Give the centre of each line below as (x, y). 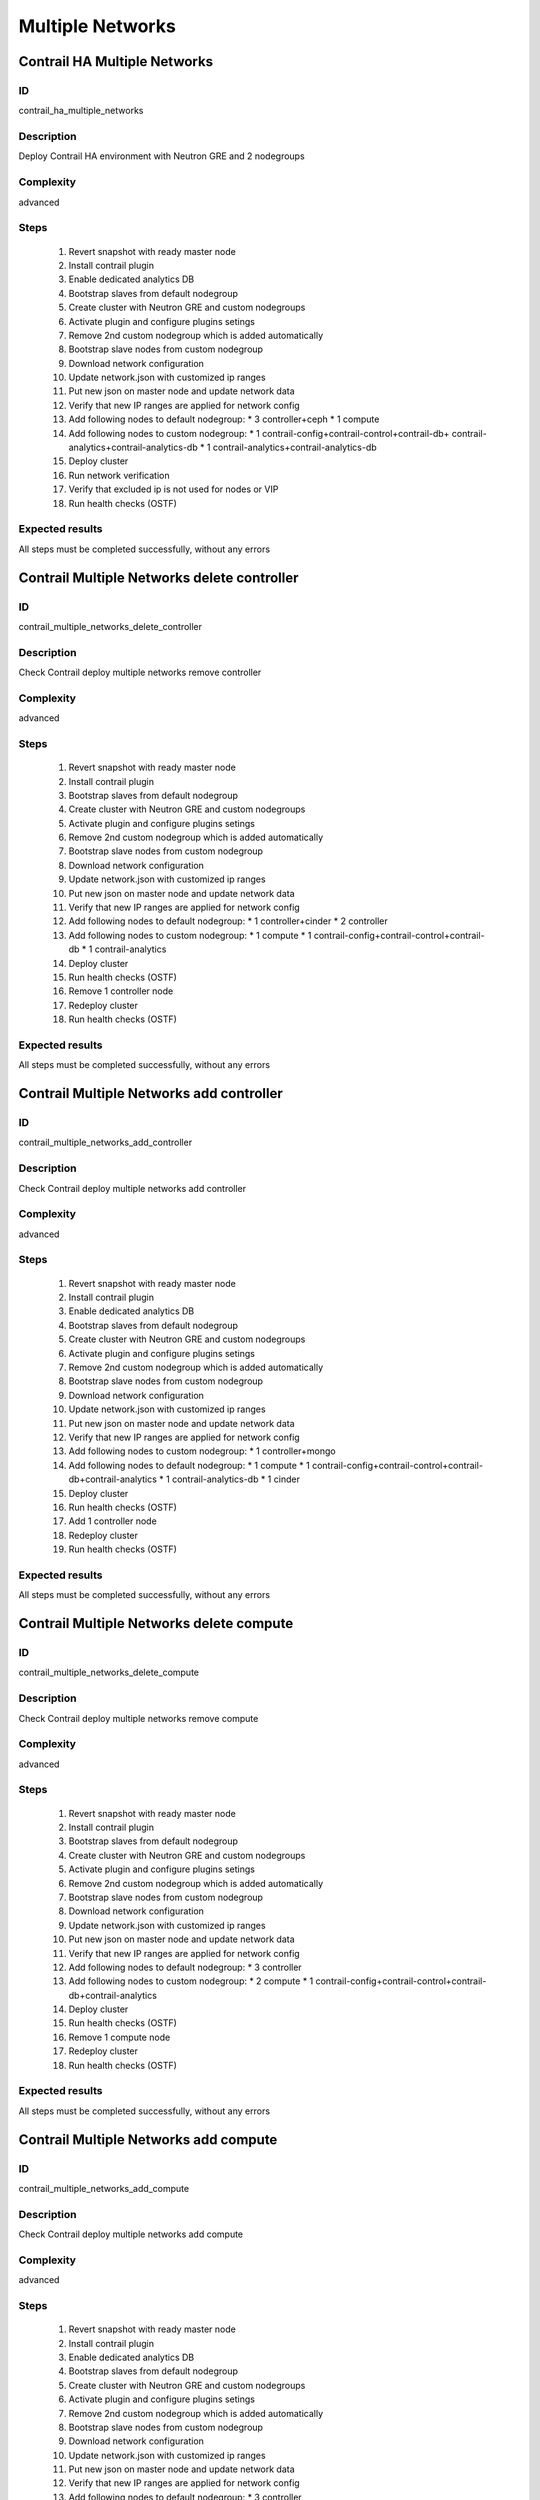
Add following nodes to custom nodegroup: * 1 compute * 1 (190, 935)
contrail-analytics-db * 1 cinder (235, 1479)
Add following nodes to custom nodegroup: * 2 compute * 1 (191, 1981)
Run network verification (119, 475)
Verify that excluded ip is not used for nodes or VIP (173, 489)
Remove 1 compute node (119, 2037)
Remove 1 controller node (121, 991)
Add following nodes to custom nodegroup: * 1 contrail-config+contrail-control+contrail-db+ (259, 433)
